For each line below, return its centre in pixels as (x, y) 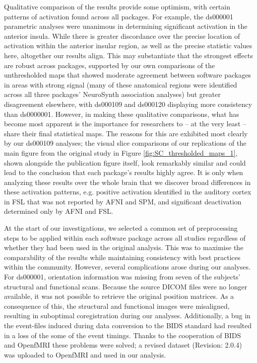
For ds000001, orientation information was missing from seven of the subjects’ (122, 277)
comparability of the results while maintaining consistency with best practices (122, 257)
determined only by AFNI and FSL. (59, 211)
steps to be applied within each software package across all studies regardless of (125, 237)
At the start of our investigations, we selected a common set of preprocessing (121, 228)
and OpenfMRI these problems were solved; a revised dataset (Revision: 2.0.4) (123, 345)
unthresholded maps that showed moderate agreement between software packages (128, 75)
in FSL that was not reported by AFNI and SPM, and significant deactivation (123, 201)
